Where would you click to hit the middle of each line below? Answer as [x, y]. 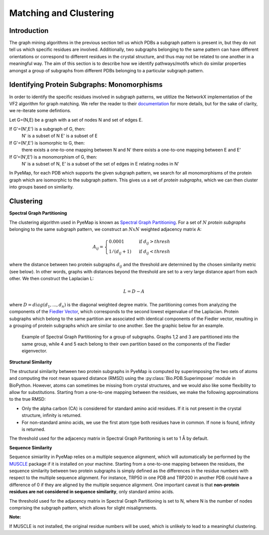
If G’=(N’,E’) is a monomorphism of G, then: [53, 157]
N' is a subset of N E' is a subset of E [60, 136]
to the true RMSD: [27, 399]
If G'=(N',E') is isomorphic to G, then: [47, 143]
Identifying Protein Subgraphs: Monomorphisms [86, 85]
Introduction [29, 31]
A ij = [98, 247]
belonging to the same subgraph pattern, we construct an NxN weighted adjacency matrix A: [105, 229]
